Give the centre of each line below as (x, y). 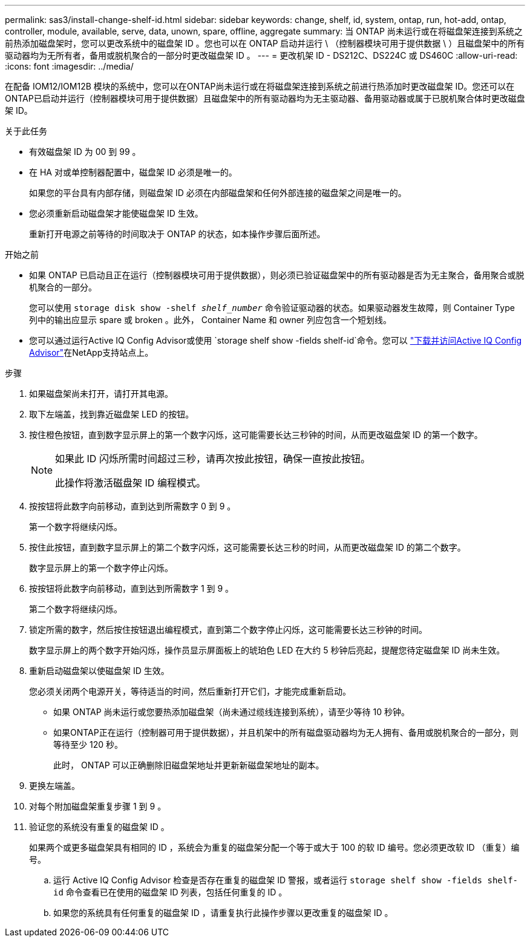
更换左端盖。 (54, 786)
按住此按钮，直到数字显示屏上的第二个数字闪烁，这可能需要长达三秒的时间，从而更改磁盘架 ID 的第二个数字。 (247, 547)
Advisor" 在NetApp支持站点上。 (91, 352)
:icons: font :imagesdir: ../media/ (69, 66)
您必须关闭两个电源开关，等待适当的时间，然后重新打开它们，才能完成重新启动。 (190, 691)
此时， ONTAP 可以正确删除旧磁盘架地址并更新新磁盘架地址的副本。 (189, 765)
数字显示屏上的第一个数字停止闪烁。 (101, 568)
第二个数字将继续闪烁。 (76, 609)
